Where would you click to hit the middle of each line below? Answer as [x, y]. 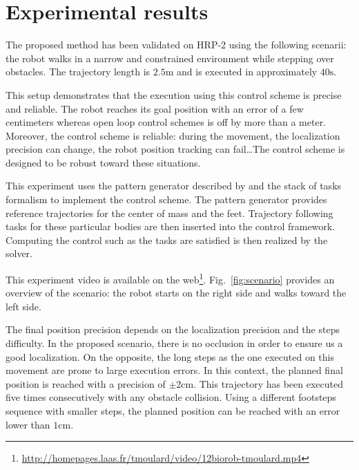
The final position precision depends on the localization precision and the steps [173, 329]
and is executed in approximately [247, 72]
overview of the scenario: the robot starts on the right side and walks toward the [176, 293]
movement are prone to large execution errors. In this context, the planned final [174, 370]
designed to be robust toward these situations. [103, 162]
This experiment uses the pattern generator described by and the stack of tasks [174, 186]
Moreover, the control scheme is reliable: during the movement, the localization [173, 135]
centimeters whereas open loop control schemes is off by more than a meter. [166, 122]
